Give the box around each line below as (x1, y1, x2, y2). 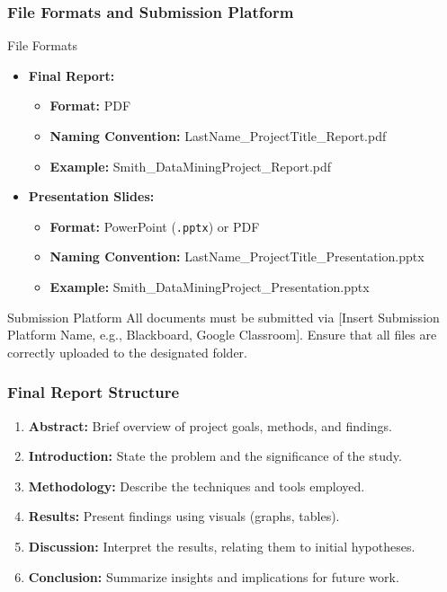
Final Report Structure (7, 381, 180, 403)
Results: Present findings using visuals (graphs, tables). (28, 507, 340, 526)
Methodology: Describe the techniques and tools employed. (28, 476, 365, 495)
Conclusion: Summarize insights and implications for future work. (28, 567, 399, 586)
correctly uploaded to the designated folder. (7, 342, 247, 361)
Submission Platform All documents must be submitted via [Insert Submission (7, 307, 440, 326)
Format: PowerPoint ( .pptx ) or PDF (49, 216, 260, 235)
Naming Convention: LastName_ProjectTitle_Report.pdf (49, 127, 387, 145)
